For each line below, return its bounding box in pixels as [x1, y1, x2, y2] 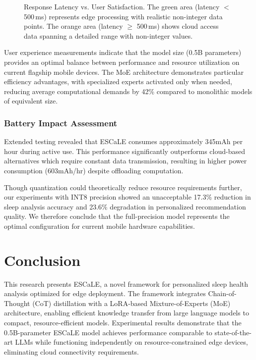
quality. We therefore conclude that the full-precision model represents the [4, 211, 230, 221]
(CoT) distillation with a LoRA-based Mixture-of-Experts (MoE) [32, 298, 231, 308]
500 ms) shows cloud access [136, 21, 219, 31]
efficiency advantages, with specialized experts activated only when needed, [4, 76, 232, 87]
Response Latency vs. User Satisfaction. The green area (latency [24, 1, 220, 11]
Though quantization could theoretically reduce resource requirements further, [4, 182, 242, 192]
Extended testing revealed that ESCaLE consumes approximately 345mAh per [4, 136, 243, 147]
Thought [4, 298, 30, 308]
